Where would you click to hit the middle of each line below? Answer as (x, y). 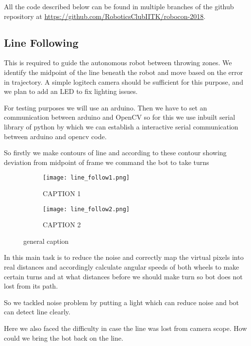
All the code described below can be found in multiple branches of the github (119, 6)
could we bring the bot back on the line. (64, 337)
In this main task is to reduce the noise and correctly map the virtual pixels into (124, 257)
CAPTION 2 (62, 225)
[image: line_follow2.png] (86, 209)
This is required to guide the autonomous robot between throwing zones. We (118, 63)
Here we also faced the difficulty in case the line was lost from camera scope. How (125, 328)
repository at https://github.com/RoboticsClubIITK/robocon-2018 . (105, 16)
